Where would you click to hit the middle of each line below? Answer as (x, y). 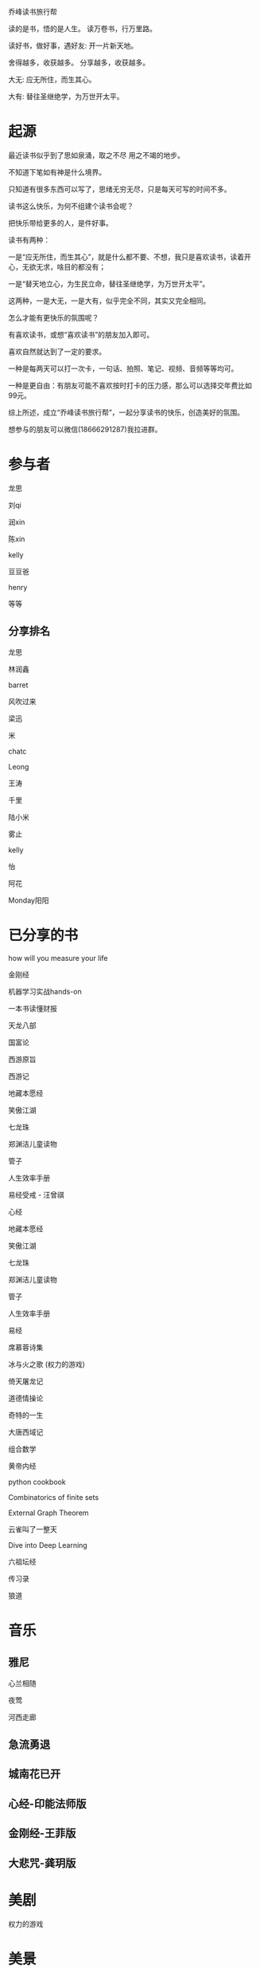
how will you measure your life (58, 958)
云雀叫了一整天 (33, 1529)
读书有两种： (29, 240)
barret (18, 685)
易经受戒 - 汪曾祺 (37, 1195)
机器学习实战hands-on (45, 991)
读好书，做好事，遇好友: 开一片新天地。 (73, 45)
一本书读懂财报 (33, 1008)
